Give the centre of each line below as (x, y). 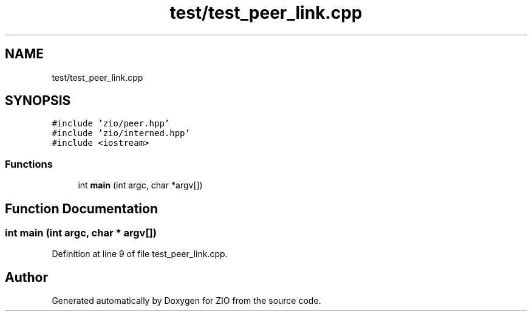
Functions (29, 164)
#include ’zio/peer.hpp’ (111, 124)
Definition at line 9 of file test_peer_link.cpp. (140, 254)
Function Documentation (81, 208)
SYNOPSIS (38, 101)
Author (26, 277)
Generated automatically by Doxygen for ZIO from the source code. (186, 301)
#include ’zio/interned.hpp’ (121, 133)
